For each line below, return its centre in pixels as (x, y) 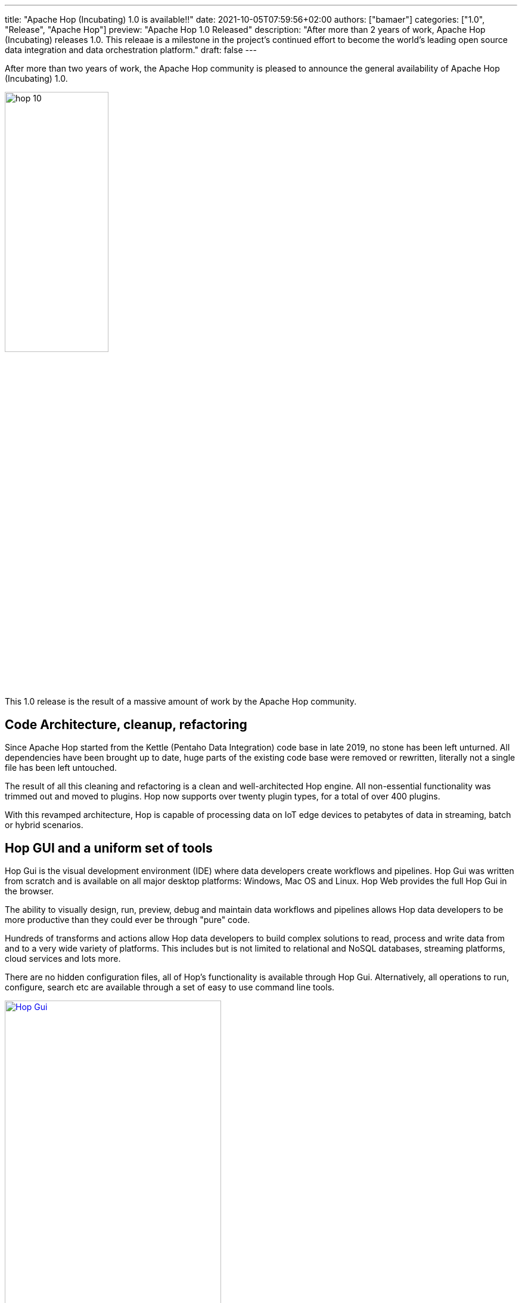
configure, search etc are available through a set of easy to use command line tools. (170, 987)
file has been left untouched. (61, 768)
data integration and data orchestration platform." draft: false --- (131, 50)
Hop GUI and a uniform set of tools (109, 848)
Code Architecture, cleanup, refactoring (126, 724)
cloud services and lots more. (63, 959)
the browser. (29, 891)
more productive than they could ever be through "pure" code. (128, 920)
